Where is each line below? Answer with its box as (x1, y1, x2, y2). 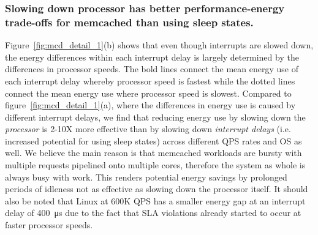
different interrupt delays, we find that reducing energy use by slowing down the (5, 110, 306, 123)
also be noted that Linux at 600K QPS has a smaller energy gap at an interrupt (5, 194, 306, 207)
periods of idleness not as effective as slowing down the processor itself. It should (5, 182, 308, 195)
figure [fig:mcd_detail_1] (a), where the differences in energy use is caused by (5, 99, 296, 111)
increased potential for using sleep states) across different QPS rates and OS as (5, 134, 302, 147)
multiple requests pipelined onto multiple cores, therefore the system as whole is (5, 159, 306, 171)
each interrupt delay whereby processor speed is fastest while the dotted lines (5, 74, 295, 87)
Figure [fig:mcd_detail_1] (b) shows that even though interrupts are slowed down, (5, 39, 314, 51)
